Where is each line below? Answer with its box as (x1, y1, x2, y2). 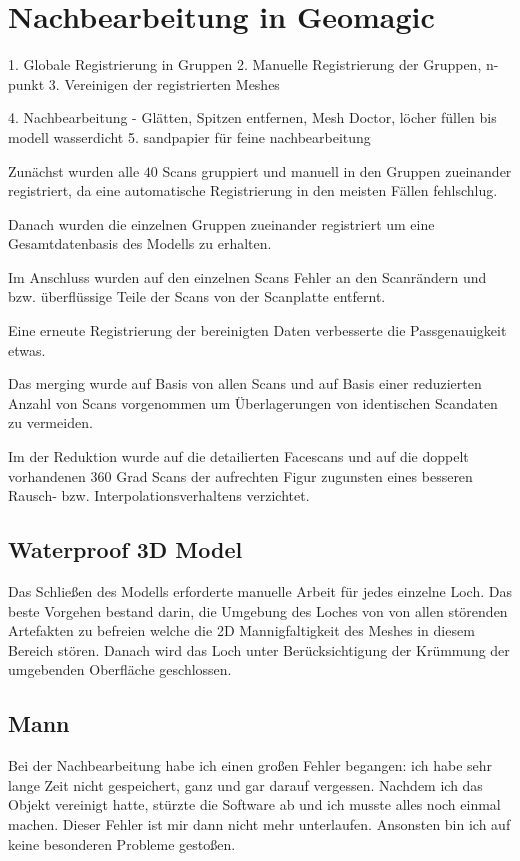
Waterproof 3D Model (8, 534, 243, 565)
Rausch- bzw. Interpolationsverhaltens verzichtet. (8, 485, 310, 506)
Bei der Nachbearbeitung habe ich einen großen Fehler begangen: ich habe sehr (8, 755, 493, 776)
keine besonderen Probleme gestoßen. (8, 833, 236, 854)
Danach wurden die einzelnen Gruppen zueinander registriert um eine (8, 213, 435, 234)
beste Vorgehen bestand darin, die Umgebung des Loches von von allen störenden (8, 600, 508, 621)
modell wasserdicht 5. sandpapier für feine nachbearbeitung (8, 126, 371, 147)
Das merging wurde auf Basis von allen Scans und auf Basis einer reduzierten (8, 373, 482, 394)
